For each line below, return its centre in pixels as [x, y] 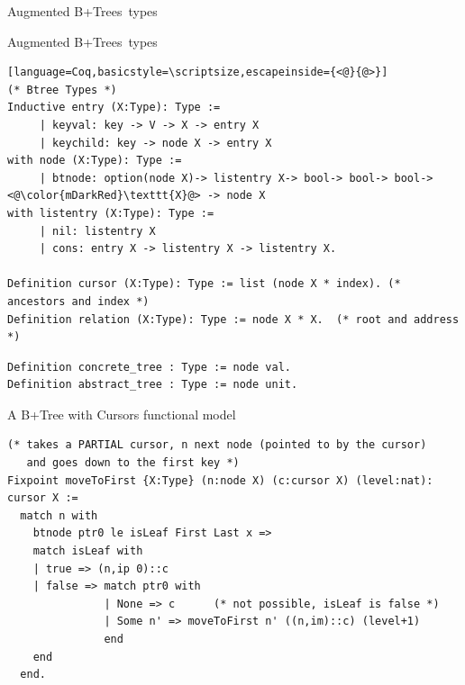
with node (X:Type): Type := [95, 161]
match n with [59, 515]
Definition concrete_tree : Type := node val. [149, 367]
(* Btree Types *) [62, 90]
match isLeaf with [88, 551]
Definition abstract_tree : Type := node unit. [153, 385]
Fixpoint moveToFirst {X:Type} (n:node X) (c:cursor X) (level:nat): [220, 480]
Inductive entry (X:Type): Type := [114, 108]
